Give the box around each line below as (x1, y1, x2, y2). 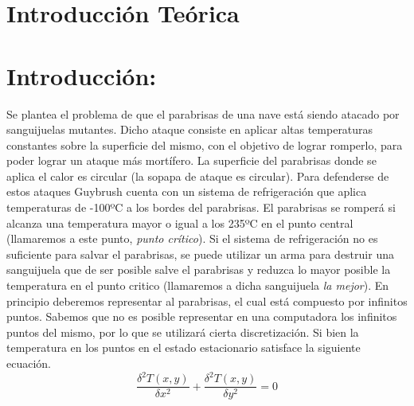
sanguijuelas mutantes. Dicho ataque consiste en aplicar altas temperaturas (6, 121, 373, 138)
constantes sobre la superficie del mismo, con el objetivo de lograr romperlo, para (6, 136, 403, 153)
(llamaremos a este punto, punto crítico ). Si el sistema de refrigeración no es (6, 230, 378, 247)
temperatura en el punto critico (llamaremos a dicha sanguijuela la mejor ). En (6, 277, 389, 294)
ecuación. (6, 355, 51, 371)
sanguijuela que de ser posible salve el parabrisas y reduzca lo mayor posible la (6, 261, 391, 278)
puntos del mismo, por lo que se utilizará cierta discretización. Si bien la (6, 323, 359, 340)
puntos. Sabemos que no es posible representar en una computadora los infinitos (6, 308, 397, 325)
